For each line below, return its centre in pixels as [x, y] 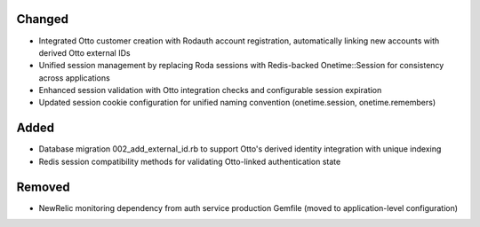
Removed [43, 187]
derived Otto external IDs [84, 52]
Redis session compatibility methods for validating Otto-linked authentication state [190, 161]
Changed [42, 19]
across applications [74, 78]
